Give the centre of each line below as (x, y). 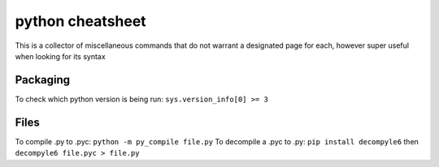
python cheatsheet (80, 21)
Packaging (43, 80)
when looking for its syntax (60, 56)
